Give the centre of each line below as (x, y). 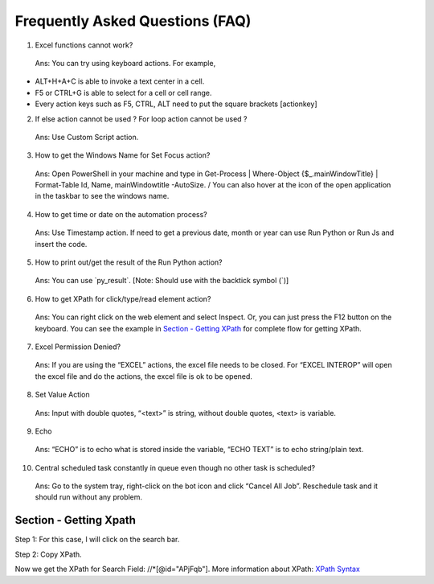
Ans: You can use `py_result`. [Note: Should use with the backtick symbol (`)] (162, 281)
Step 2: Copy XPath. (48, 554)
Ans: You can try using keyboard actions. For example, (125, 63)
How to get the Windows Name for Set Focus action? (123, 155)
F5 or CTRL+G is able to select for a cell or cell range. (123, 93)
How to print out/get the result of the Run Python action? (129, 262)
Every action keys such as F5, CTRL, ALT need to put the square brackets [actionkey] (176, 104)
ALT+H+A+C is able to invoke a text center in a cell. (120, 81)
